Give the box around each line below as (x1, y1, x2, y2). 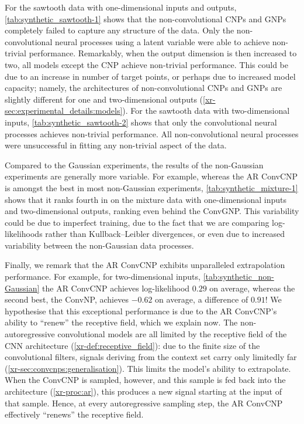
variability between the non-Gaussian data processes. (5, 239, 194, 251)
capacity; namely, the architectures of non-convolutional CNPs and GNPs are (5, 82, 282, 94)
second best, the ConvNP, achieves (5, 293, 129, 306)
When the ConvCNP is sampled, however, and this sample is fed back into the (5, 374, 286, 386)
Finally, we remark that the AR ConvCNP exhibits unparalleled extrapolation (5, 259, 285, 271)
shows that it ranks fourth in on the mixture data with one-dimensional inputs (5, 193, 286, 205)
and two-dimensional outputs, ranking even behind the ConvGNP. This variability (5, 205, 299, 217)
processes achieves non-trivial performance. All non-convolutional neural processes (5, 127, 299, 140)
